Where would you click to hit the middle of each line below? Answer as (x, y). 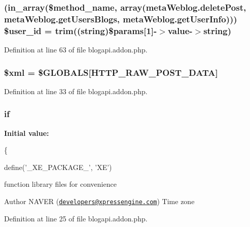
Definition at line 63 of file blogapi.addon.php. (76, 50)
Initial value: (27, 133)
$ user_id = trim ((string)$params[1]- (81, 30)
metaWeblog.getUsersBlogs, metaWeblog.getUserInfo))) (121, 19)
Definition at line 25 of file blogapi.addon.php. (76, 218)
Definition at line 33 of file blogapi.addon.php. (76, 91)
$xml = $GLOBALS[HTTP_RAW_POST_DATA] (111, 72)
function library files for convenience (60, 184)
